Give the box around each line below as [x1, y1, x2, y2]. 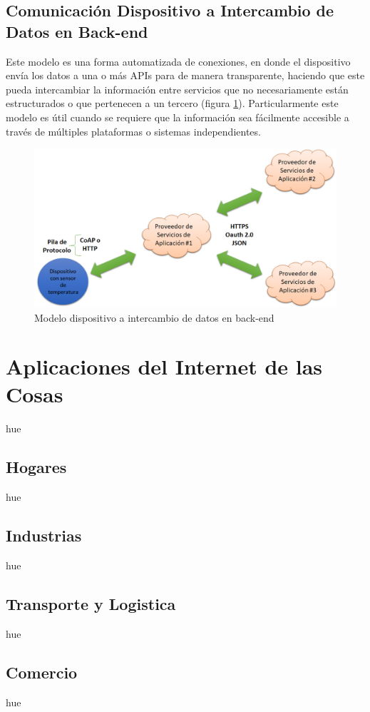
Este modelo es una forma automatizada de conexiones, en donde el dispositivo [6, 54, 351, 68]
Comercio [6, 661, 78, 683]
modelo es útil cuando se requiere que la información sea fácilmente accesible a [6, 109, 349, 124]
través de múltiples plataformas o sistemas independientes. [6, 123, 261, 138]
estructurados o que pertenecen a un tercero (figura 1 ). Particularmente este [6, 96, 339, 111]
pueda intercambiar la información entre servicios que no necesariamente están [6, 81, 349, 96]
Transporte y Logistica [6, 593, 176, 614]
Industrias [6, 524, 82, 546]
